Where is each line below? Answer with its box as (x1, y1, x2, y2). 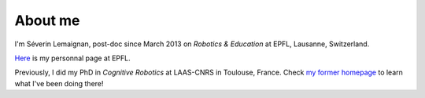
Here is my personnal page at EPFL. (14, 53, 131, 63)
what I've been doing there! (14, 78, 104, 88)
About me (14, 12, 80, 29)
